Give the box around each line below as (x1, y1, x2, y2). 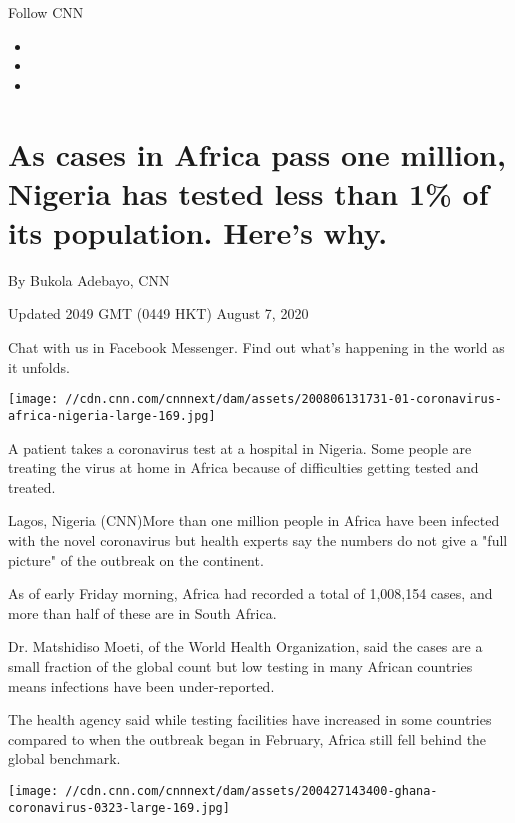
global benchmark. (8, 748, 121, 769)
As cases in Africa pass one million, (8, 133, 506, 174)
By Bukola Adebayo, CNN (8, 269, 170, 290)
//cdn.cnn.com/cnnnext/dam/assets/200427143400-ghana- (65, 783, 438, 798)
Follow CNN (8, 2, 84, 22)
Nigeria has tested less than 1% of (8, 172, 489, 213)
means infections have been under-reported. (8, 675, 275, 696)
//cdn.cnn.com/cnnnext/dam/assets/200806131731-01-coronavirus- (65, 392, 502, 407)
